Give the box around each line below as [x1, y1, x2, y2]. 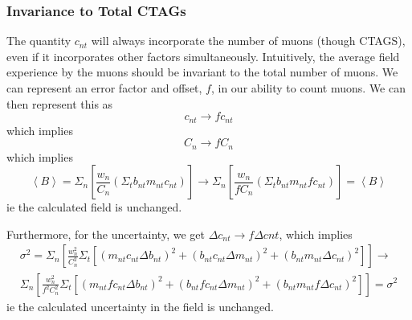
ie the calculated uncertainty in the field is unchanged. [6, 297, 275, 314]
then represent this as [6, 95, 113, 112]
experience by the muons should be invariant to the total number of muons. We [6, 64, 398, 80]
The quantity [6, 32, 71, 49]
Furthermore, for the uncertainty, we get [6, 225, 205, 242]
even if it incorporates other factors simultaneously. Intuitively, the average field [6, 47, 400, 64]
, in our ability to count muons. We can [210, 80, 406, 96]
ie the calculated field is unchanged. [6, 199, 182, 215]
